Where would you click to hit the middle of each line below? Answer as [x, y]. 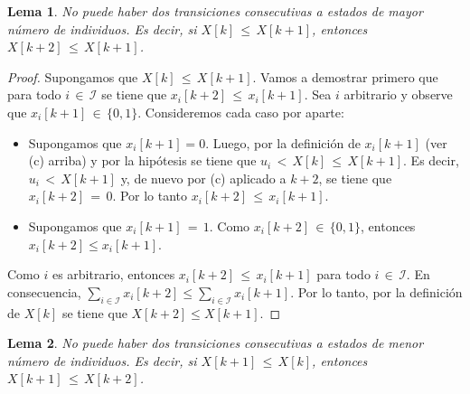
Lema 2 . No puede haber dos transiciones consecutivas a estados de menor [216, 343]
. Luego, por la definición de [283, 142]
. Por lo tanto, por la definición [376, 291]
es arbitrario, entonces [113, 274]
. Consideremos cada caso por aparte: [241, 112]
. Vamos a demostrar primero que [345, 76]
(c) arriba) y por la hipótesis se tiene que [142, 160]
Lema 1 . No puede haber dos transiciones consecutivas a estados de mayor [215, 11]
